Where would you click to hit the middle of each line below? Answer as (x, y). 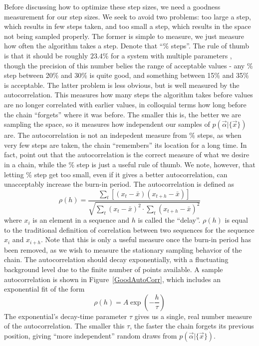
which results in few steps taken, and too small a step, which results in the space (128, 26)
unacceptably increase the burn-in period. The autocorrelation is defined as (119, 184)
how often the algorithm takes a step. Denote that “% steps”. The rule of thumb (127, 46)
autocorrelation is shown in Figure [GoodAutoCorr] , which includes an (113, 279)
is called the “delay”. (169, 220)
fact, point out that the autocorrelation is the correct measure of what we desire (127, 155)
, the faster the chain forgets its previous (192, 326)
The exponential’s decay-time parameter (66, 316)
